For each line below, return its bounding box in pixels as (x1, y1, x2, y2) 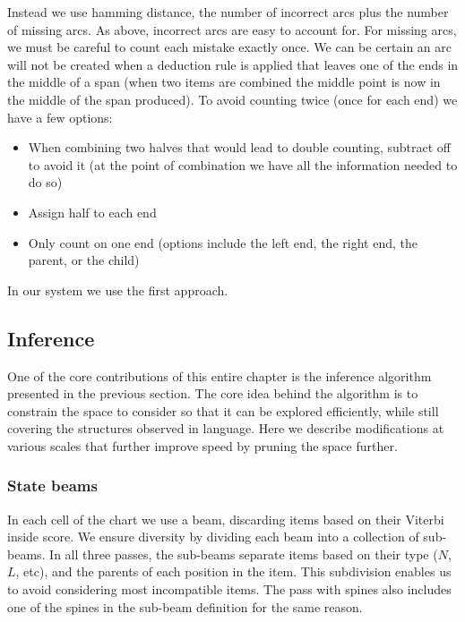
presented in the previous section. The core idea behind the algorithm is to (7, 384, 418, 403)
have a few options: (7, 107, 113, 126)
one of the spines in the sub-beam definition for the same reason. (7, 597, 363, 616)
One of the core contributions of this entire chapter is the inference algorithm (7, 366, 432, 385)
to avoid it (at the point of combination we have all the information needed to (28, 155, 458, 174)
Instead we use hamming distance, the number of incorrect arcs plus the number (7, 3, 449, 21)
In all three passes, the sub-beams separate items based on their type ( (49, 544, 438, 563)
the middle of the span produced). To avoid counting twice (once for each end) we (7, 89, 458, 108)
